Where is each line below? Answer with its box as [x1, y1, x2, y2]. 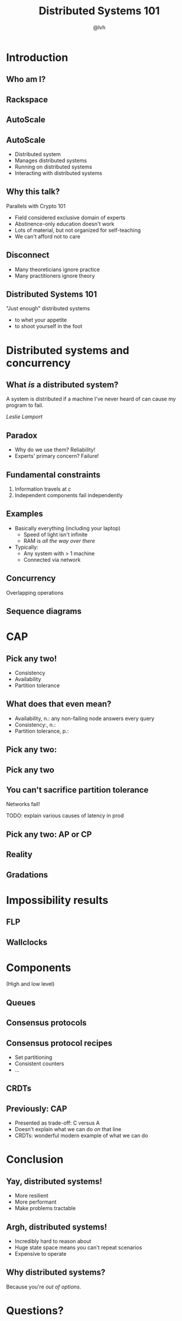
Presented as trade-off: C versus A [14, 1119, 100, 1126]
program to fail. [6, 402, 44, 409]
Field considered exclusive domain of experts [14, 214, 126, 221]
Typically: [14, 543, 38, 550]
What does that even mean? [6, 699, 112, 709]
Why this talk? [6, 187, 60, 197]
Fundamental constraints [6, 470, 100, 480]
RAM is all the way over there [23, 537, 96, 544]
